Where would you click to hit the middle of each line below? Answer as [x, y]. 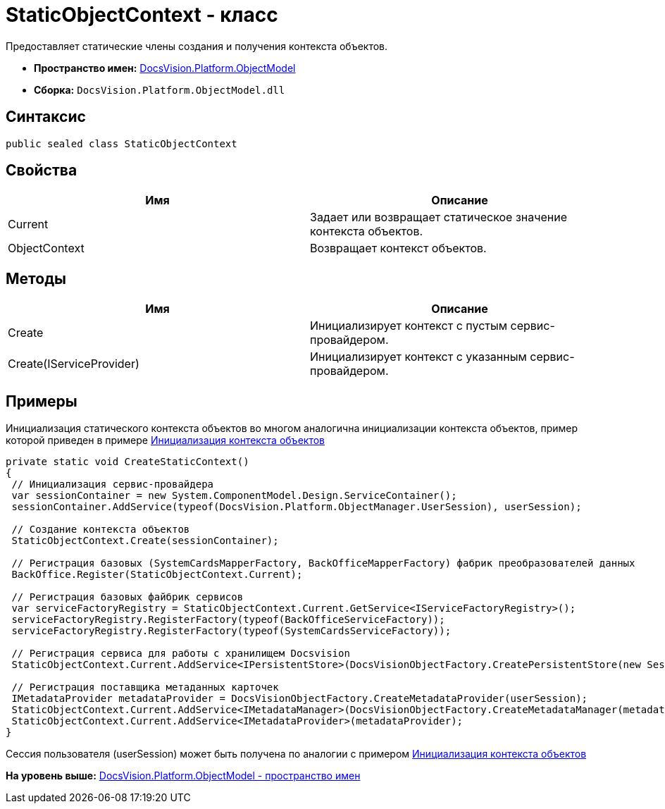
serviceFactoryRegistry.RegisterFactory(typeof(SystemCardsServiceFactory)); [231, 631]
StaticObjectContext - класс [142, 15]
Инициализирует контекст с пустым [409, 326]
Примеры [42, 401]
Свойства [42, 171]
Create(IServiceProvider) [74, 364]
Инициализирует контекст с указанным [418, 357]
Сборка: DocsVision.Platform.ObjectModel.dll [160, 89]
